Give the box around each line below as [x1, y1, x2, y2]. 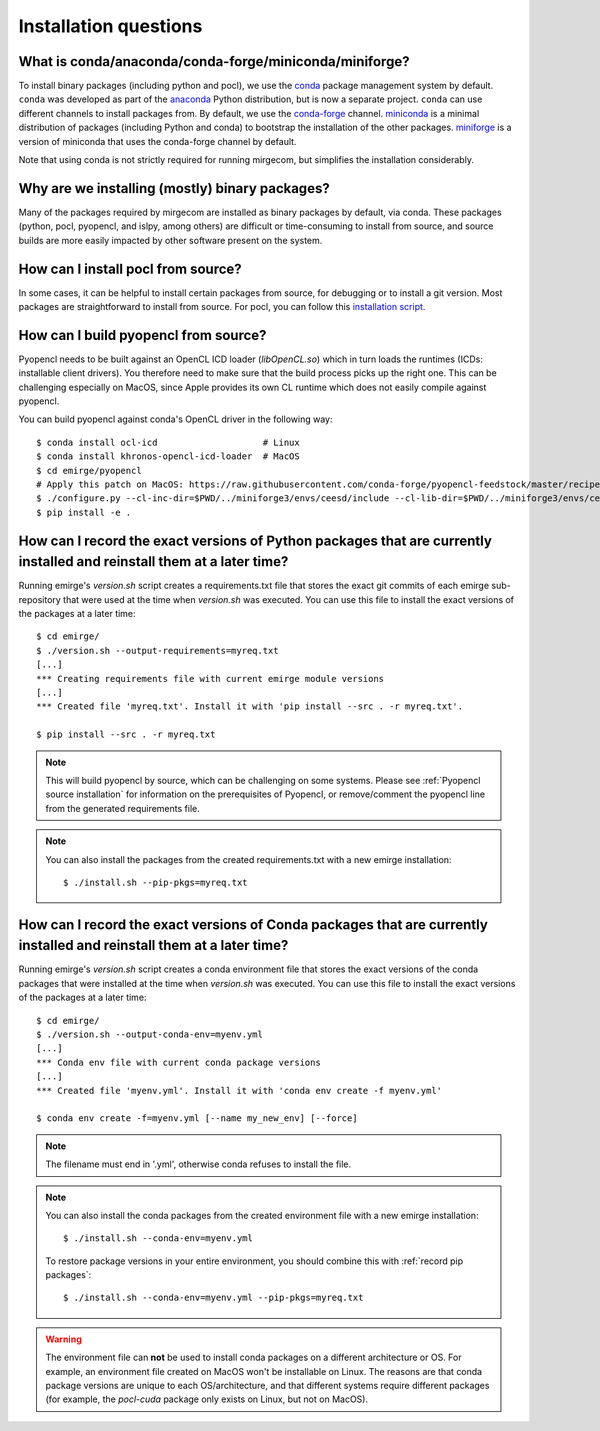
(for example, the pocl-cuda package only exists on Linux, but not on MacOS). [45, 1393, 369, 1405]
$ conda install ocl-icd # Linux [36, 436, 300, 448]
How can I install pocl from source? [18, 260, 242, 277]
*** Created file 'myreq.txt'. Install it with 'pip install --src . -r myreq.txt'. [36, 701, 464, 712]
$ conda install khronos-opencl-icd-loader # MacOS [36, 451, 300, 462]
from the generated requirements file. [45, 802, 200, 814]
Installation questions [18, 15, 203, 37]
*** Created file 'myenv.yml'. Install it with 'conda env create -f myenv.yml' [36, 1085, 443, 1096]
